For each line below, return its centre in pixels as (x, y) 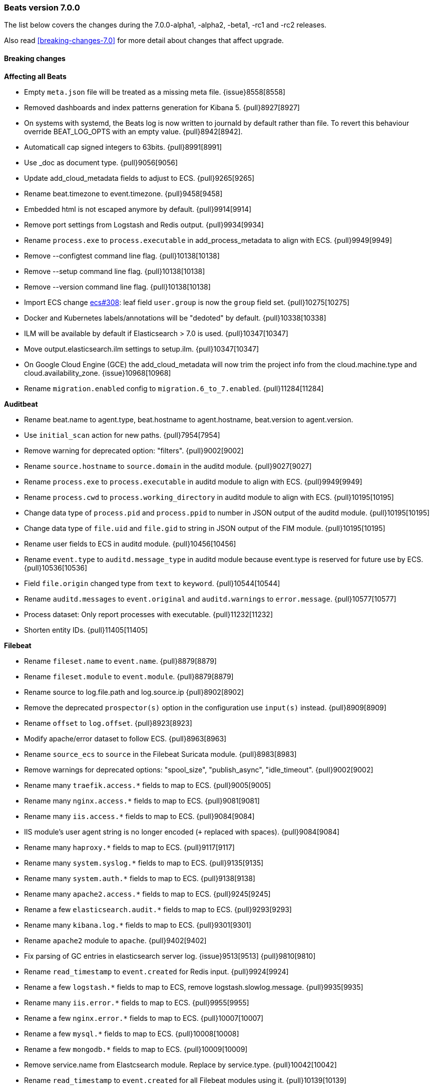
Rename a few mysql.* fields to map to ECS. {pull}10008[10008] (132, 1033)
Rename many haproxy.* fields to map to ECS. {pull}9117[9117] (129, 847)
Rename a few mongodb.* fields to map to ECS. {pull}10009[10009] (136, 1049)
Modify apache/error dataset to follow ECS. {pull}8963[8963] (125, 738)
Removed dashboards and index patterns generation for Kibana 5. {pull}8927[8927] (162, 107)
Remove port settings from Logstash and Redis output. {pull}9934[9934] (144, 224)
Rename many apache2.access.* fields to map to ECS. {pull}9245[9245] (147, 894)
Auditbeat (21, 404)
